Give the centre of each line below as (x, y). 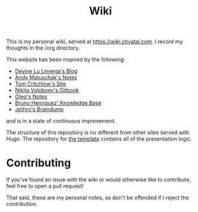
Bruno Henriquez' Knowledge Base (58, 103)
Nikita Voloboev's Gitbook (47, 90)
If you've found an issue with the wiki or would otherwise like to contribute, (99, 180)
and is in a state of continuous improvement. (61, 121)
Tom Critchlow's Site (40, 84)
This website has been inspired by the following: (66, 60)
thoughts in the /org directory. (43, 48)
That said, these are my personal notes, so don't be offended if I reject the (98, 198)
